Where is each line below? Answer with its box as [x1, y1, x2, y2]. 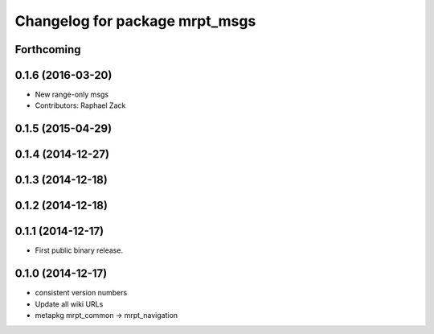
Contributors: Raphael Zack [35, 101, 126, 110]
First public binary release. [35, 245, 124, 255]
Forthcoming [14, 43, 81, 56]
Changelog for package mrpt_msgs [14, 12, 256, 30]
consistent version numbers [35, 288, 128, 298]
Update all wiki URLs [35, 299, 104, 309]
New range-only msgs [35, 89, 109, 100]
